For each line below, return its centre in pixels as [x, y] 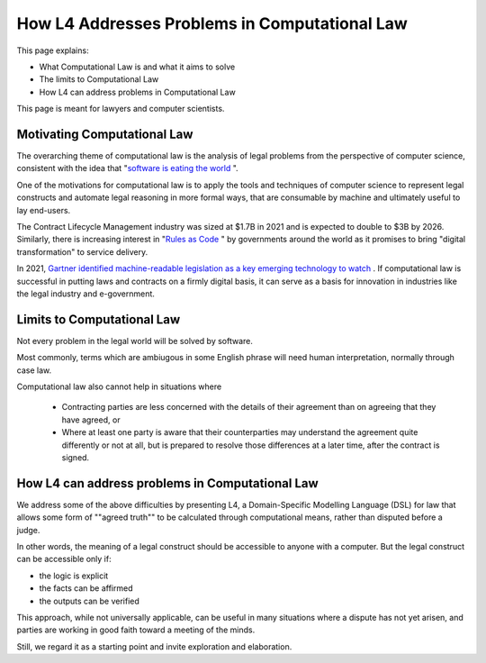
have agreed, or [91, 420]
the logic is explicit [74, 576]
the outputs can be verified [89, 601]
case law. [34, 370]
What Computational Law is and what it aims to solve [137, 67]
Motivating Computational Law [105, 134]
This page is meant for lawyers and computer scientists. [121, 109]
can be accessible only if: [64, 559]
